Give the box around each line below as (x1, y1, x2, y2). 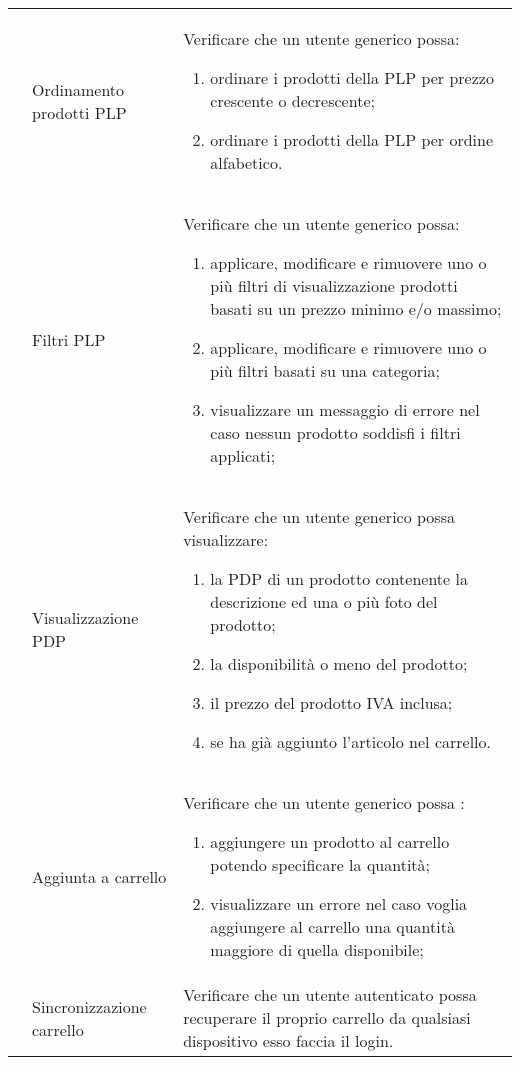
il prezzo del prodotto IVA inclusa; (210, 691, 453, 714)
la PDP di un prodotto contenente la (210, 567, 468, 590)
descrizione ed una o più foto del (210, 590, 438, 613)
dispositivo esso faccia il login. (183, 1029, 394, 1052)
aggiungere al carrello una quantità (210, 915, 455, 938)
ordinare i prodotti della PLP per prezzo (210, 66, 494, 89)
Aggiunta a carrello (32, 864, 167, 888)
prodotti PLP (32, 100, 127, 124)
